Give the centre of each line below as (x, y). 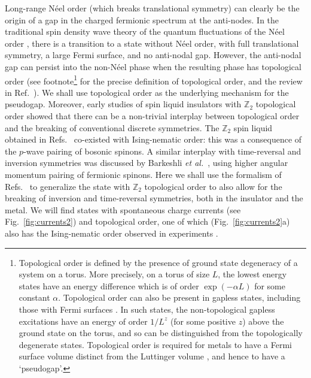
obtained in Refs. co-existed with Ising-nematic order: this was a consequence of (153, 139)
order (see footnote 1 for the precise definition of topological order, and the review (154, 80)
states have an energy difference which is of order (109, 285)
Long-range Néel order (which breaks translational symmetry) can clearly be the (152, 8)
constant (34, 297)
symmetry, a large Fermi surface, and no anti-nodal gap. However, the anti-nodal (153, 55)
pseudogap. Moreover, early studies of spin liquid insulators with (123, 104)
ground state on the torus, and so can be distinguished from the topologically (161, 333)
